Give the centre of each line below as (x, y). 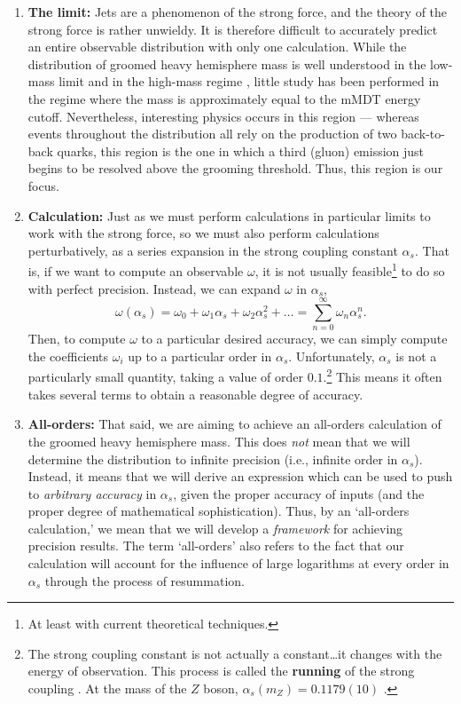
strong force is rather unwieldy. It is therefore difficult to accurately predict (233, 29)
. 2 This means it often (383, 376)
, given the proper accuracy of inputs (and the (299, 493)
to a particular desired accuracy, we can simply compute (294, 339)
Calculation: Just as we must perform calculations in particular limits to (229, 215)
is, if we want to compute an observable (136, 270)
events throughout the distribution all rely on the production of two (212, 134)
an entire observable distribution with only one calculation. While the (217, 47)
